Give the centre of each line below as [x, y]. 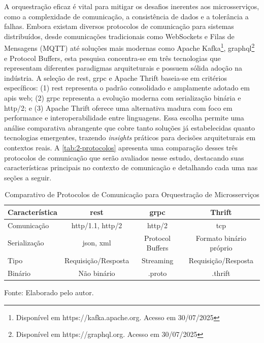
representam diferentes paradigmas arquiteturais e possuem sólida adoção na [123, 68]
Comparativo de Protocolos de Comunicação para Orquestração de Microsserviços [132, 194]
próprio [221, 248]
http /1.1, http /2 [97, 225]
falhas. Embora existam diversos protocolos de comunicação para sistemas [119, 26]
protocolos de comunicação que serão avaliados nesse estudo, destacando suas [124, 157]
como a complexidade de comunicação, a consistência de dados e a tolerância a [126, 16]
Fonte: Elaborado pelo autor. [49, 292]
